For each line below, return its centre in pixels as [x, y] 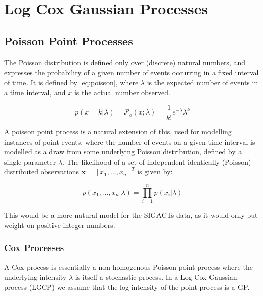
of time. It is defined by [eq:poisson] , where [71, 82]
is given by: [155, 172]
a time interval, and [35, 92]
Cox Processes [34, 248]
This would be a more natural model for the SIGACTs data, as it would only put [131, 215]
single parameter [30, 161]
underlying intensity [35, 277]
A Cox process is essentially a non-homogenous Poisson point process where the [128, 267]
